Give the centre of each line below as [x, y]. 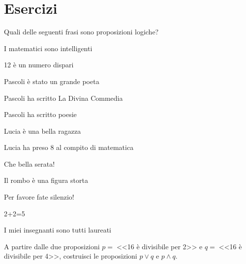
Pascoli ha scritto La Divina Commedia [63, 98]
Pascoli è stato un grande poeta [52, 81]
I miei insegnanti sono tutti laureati [58, 230]
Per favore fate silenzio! [39, 197]
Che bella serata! [30, 163]
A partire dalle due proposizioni [52, 246]
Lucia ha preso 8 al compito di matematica [69, 147]
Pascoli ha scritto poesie [40, 114]
